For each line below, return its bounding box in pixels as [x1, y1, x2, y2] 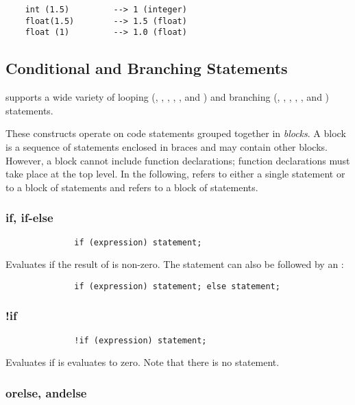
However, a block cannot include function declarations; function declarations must [5, 153, 350, 167]
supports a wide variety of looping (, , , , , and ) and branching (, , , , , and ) [5, 90, 330, 104]
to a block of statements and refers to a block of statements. [5, 180, 258, 194]
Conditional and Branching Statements [5, 58, 288, 79]
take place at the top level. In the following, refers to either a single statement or [5, 167, 345, 181]
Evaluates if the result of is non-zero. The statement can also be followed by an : [5, 257, 344, 271]
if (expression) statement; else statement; [74, 281, 280, 291]
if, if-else [5, 209, 53, 226]
